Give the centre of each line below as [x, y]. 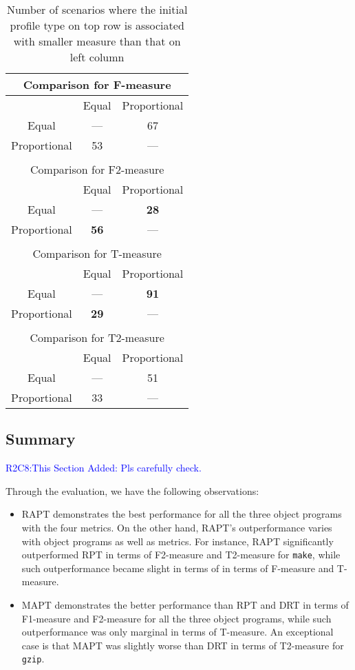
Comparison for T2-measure [97, 337]
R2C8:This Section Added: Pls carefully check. [104, 468]
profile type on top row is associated [97, 25]
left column [97, 57]
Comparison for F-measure [97, 84]
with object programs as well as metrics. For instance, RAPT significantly [177, 541]
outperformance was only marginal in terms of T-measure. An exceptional [177, 632]
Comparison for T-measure [97, 253]
